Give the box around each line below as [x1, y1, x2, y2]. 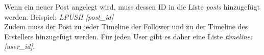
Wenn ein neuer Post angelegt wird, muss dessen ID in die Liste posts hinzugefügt [4, 2, 260, 12]
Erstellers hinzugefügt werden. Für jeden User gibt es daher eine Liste [4, 31, 223, 41]
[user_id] [4, 41, 33, 51]
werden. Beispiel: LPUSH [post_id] [4, 11, 114, 22]
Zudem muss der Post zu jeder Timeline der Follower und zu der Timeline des [4, 21, 248, 32]
